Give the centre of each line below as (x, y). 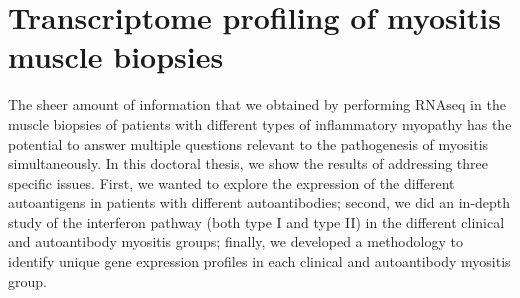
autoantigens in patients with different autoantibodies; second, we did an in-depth (259, 202)
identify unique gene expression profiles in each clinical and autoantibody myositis (259, 261)
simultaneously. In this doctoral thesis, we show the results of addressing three (248, 163)
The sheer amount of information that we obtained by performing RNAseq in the (257, 104)
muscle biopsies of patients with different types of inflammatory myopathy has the (260, 123)
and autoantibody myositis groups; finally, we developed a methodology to (235, 241)
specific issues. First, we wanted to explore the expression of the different (231, 182)
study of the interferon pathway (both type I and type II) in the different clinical (256, 221)
